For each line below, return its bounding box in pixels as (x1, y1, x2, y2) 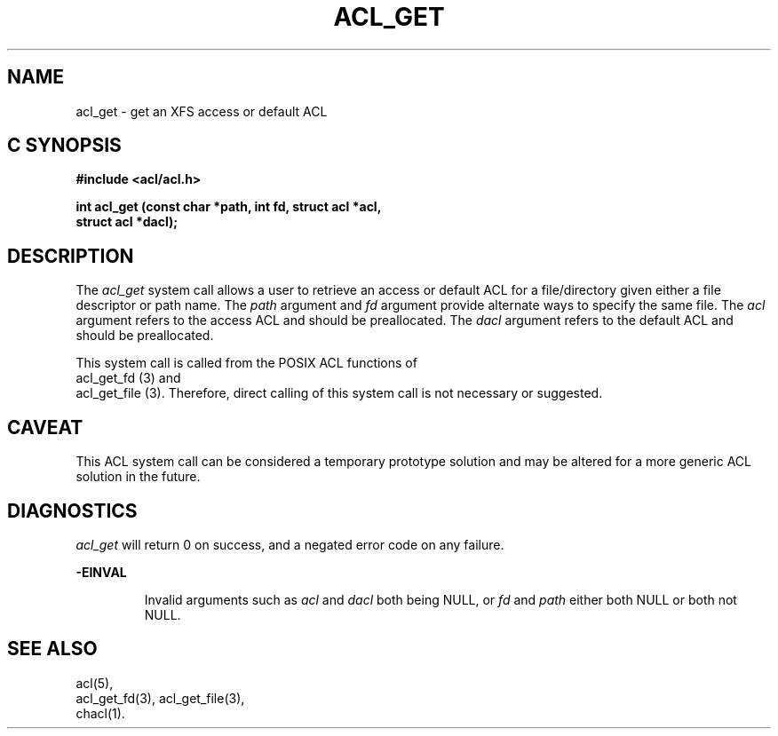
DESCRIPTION (7, 244, 134, 267)
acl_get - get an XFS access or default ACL (75, 103, 328, 119)
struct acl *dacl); (75, 214, 179, 230)
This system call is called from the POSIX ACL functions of (75, 355, 417, 371)
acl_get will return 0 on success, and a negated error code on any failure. (75, 536, 504, 552)
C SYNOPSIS (7, 134, 122, 157)
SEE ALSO (7, 637, 98, 661)
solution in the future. (75, 469, 201, 485)
